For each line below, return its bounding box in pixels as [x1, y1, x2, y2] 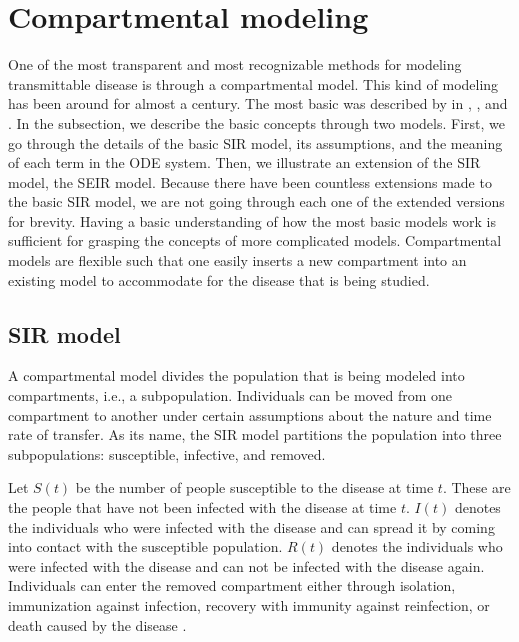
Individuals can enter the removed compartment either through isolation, [8, 575, 456, 596]
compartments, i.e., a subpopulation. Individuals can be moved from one [8, 385, 453, 406]
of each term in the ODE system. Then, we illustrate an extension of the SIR [8, 152, 481, 173]
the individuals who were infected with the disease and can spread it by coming [8, 516, 495, 537]
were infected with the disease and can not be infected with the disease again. [8, 555, 485, 576]
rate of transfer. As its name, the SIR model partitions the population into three [8, 424, 502, 445]
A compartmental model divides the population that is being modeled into [8, 365, 465, 386]
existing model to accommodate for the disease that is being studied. [8, 269, 430, 290]
